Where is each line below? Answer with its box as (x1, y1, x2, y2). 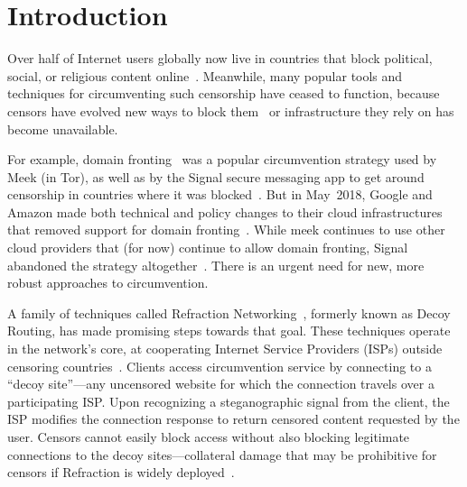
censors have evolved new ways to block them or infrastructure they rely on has (7, 101, 454, 120)
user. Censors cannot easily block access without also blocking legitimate (7, 427, 410, 446)
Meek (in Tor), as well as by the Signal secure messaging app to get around (7, 167, 425, 186)
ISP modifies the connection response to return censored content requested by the (7, 409, 460, 428)
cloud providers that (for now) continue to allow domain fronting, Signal (7, 238, 408, 257)
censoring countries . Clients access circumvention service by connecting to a (7, 356, 432, 375)
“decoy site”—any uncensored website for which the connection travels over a (7, 374, 434, 393)
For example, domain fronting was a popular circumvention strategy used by (7, 150, 437, 169)
